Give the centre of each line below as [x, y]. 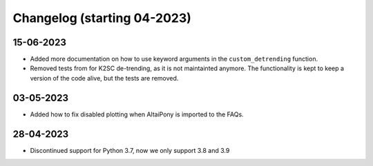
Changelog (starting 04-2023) [102, 18]
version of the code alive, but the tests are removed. [104, 78]
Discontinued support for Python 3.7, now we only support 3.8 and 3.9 [130, 150]
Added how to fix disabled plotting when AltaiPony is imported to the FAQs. [137, 114]
